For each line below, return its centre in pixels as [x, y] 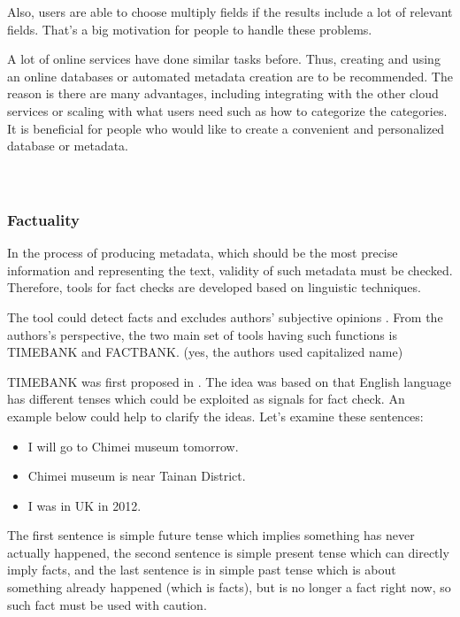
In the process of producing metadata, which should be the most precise [203, 253]
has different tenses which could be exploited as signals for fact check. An [206, 399]
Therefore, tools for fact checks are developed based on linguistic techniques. [214, 287]
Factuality [43, 219]
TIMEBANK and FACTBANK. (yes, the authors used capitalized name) [205, 352]
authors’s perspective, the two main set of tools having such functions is [202, 334]
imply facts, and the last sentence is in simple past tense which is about [202, 570]
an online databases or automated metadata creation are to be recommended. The [230, 76]
